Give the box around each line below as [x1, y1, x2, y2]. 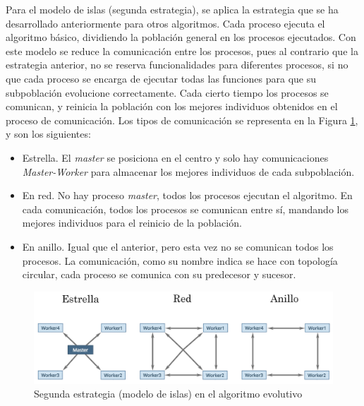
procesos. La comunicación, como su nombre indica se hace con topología [22, 253, 338, 268]
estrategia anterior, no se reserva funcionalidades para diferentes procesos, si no [6, 57, 348, 72]
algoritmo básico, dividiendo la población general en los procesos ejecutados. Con [6, 30, 356, 44]
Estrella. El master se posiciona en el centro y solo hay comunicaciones [22, 150, 329, 165]
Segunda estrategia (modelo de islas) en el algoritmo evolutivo [34, 386, 303, 401]
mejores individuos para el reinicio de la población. [22, 215, 242, 230]
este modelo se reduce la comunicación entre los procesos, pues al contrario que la [6, 43, 358, 58]
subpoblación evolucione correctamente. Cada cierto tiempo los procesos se [6, 85, 329, 100]
